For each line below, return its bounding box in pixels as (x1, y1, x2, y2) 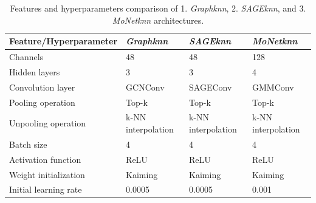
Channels (9, 50, 44, 63)
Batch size (9, 137, 47, 150)
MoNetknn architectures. (112, 13, 204, 26)
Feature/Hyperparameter (9, 35, 118, 47)
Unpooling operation (9, 117, 86, 129)
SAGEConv (189, 80, 232, 93)
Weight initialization (9, 168, 85, 181)
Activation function (9, 153, 81, 165)
